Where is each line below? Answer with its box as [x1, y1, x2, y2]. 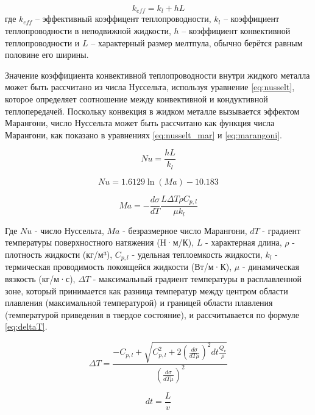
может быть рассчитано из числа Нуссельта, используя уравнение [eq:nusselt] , [5, 80, 295, 93]
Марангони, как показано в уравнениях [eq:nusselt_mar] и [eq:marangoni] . [5, 128, 282, 141]
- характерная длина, [205, 236, 282, 249]
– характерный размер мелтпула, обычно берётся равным [91, 36, 303, 49]
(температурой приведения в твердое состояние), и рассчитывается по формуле [5, 308, 299, 321]
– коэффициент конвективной [182, 24, 291, 37]
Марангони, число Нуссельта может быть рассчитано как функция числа [5, 116, 275, 129]
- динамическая [242, 260, 299, 273]
